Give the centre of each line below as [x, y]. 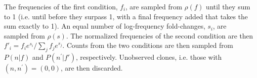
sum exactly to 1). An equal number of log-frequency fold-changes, [105, 26]
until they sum [228, 6]
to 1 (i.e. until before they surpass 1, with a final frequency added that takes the [126, 16]
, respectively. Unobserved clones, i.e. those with [149, 57]
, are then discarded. [92, 68]
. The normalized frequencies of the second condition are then [159, 35]
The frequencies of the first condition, [61, 6]
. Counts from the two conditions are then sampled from [148, 45]
